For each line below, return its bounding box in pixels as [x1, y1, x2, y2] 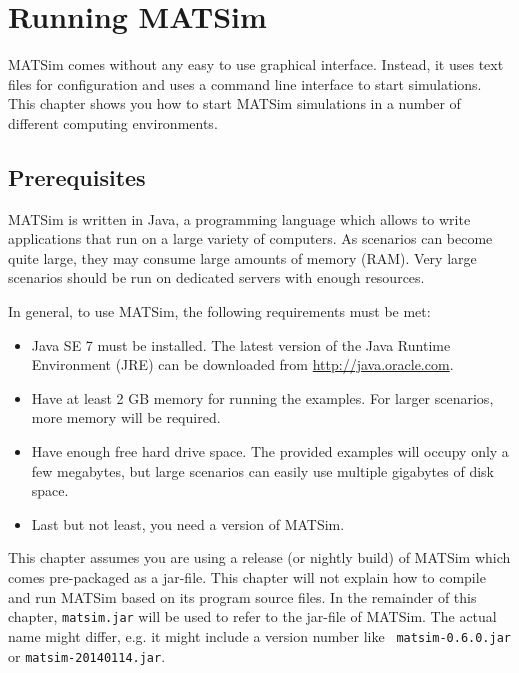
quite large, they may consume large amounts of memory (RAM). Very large [8, 247, 477, 268]
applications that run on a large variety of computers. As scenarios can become [8, 228, 493, 249]
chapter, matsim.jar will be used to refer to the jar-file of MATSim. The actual [8, 606, 497, 627]
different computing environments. [8, 112, 218, 133]
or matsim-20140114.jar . [8, 645, 166, 666]
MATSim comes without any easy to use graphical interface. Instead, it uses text [8, 54, 504, 75]
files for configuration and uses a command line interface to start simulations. [8, 73, 482, 94]
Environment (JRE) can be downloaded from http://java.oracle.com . [31, 354, 454, 375]
